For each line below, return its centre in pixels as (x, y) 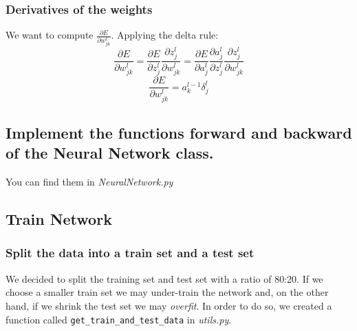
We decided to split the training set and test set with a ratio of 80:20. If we (164, 278)
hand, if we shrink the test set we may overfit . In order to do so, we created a (169, 305)
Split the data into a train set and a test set (130, 253)
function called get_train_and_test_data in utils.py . (119, 319)
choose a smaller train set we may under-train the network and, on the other (167, 292)
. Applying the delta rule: (165, 35)
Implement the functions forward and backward (179, 132)
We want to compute (50, 35)
